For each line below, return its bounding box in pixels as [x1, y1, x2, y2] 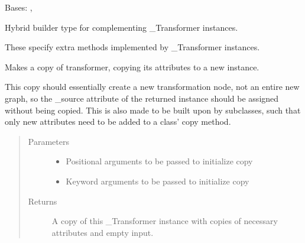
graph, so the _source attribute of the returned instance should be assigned [5, 92, 279, 104]
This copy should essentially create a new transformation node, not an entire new [5, 80, 300, 93]
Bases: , [5, 1, 33, 13]
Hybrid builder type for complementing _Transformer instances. [5, 21, 238, 33]
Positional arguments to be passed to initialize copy [66, 155, 253, 167]
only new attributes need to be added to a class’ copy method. [5, 115, 231, 128]
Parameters [28, 135, 69, 147]
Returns [28, 195, 57, 207]
